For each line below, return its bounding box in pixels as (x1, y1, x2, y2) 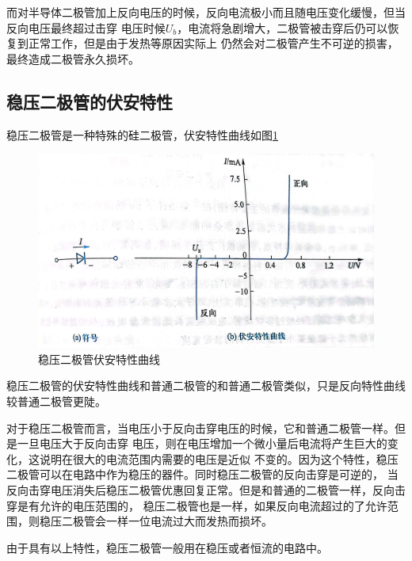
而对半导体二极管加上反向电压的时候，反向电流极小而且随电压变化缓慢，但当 (6, 4, 406, 20)
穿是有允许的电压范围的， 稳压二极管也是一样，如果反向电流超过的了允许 (6, 497, 387, 513)
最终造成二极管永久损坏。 (6, 50, 139, 67)
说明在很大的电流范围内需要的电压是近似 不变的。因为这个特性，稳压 (39, 450, 399, 467)
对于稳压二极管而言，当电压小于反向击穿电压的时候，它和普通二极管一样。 (6, 419, 395, 436)
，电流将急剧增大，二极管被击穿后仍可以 (177, 19, 388, 36)
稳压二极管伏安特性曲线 (38, 350, 160, 367)
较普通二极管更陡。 (6, 393, 106, 410)
